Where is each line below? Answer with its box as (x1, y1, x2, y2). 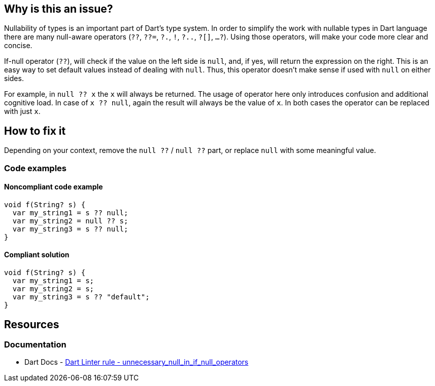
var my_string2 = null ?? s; (12, 216, 128, 225)
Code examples (4, 163, 67, 173)
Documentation (4, 339, 66, 350)
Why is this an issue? (4, 3, 113, 15)
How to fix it (4, 124, 66, 137)
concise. (4, 41, 32, 50)
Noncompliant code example (4, 182, 103, 191)
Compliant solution (4, 250, 70, 259)
